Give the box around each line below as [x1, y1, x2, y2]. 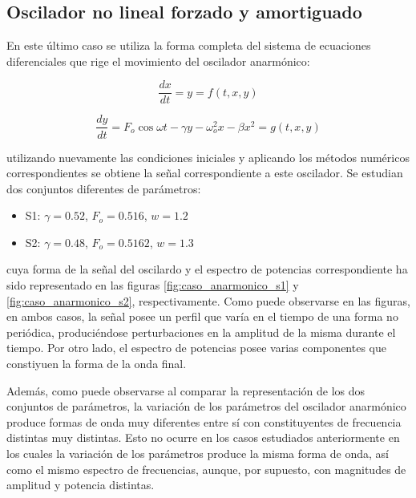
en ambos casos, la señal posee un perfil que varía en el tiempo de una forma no [6, 308, 398, 325]
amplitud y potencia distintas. [6, 476, 155, 493]
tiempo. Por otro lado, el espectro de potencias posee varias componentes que [6, 339, 386, 356]
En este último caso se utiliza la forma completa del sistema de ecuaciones [6, 37, 371, 54]
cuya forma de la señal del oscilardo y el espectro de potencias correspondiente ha [6, 261, 408, 277]
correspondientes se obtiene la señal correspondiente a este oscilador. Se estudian [6, 164, 403, 181]
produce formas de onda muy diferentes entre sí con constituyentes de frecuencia [6, 413, 402, 430]
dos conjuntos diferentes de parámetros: [6, 180, 201, 196]
